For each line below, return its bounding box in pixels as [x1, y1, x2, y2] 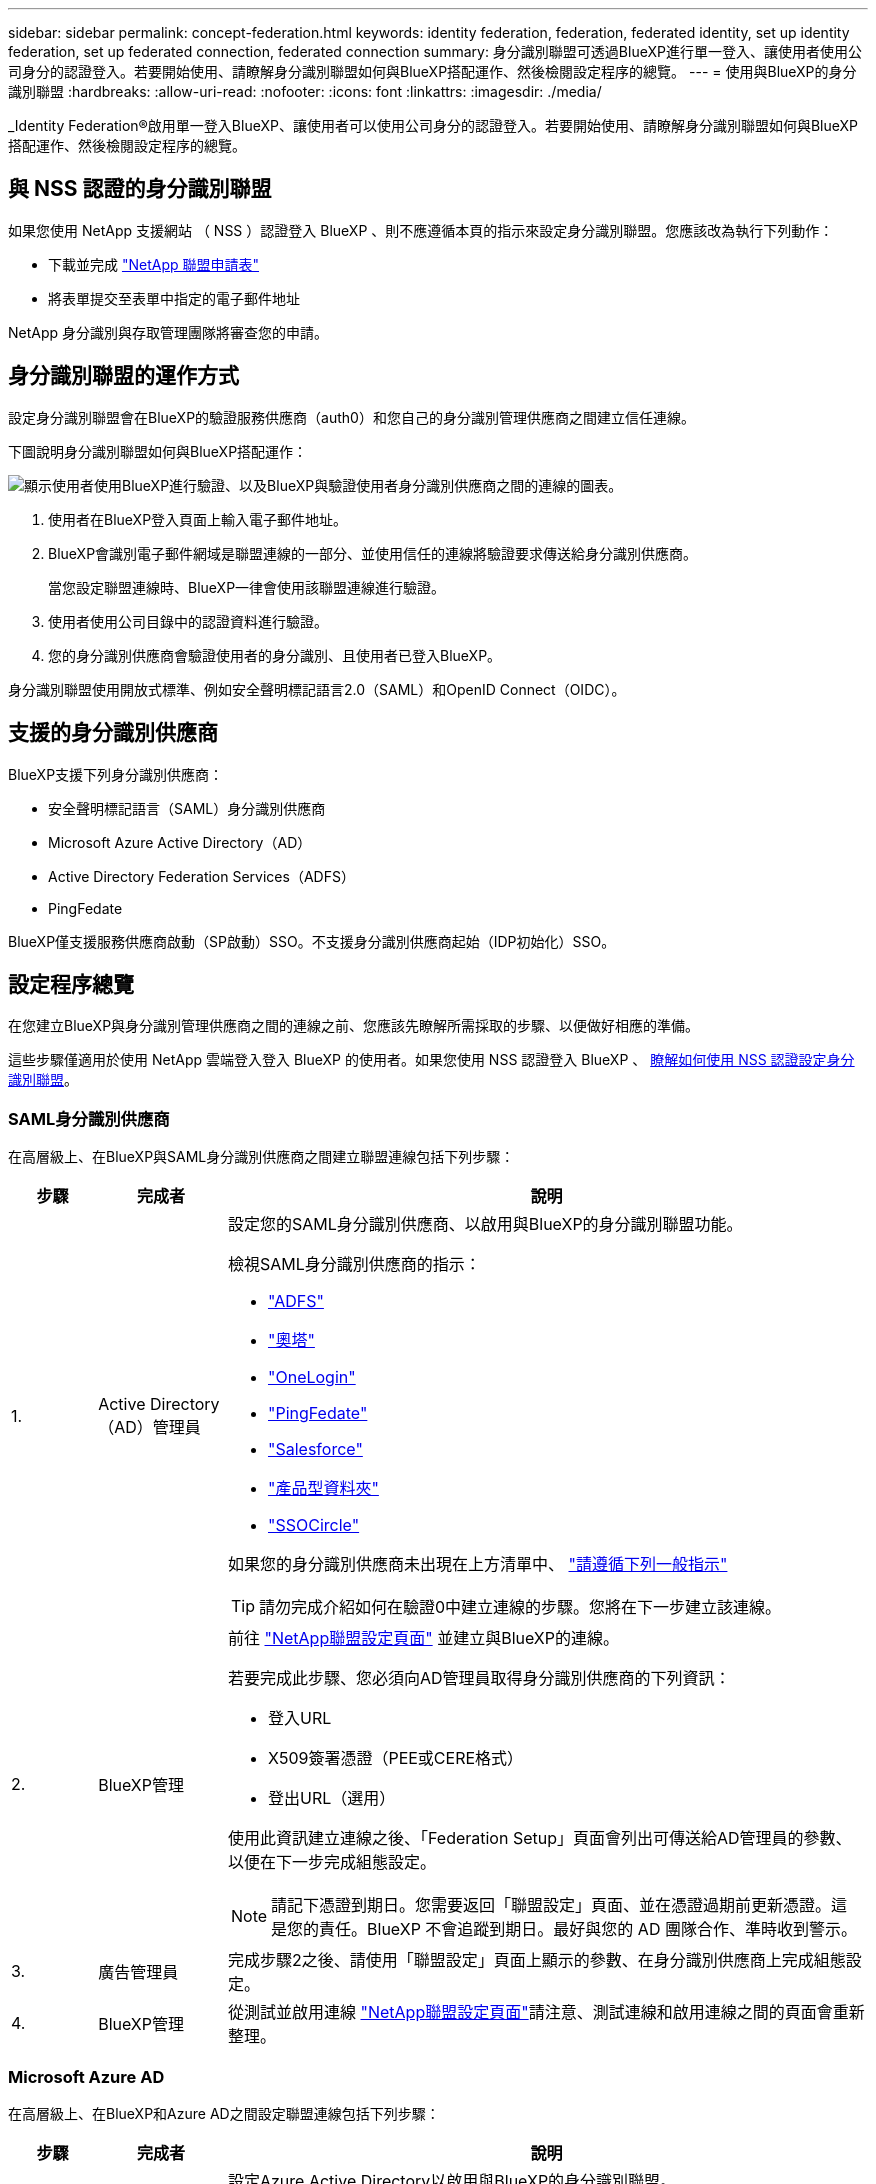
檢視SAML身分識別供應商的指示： [227, 1254, 481, 1275]
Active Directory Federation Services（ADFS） [48, 867, 355, 885]
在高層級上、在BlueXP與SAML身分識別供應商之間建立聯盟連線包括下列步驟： [8, 1148, 515, 1166]
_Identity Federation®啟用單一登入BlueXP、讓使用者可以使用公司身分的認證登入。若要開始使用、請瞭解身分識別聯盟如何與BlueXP [8, 117, 859, 134]
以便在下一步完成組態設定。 [227, 1852, 436, 1873]
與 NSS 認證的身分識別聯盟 [8, 176, 272, 202]
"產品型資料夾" [267, 1478, 379, 1499]
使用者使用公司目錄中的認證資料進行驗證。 [48, 612, 328, 630]
